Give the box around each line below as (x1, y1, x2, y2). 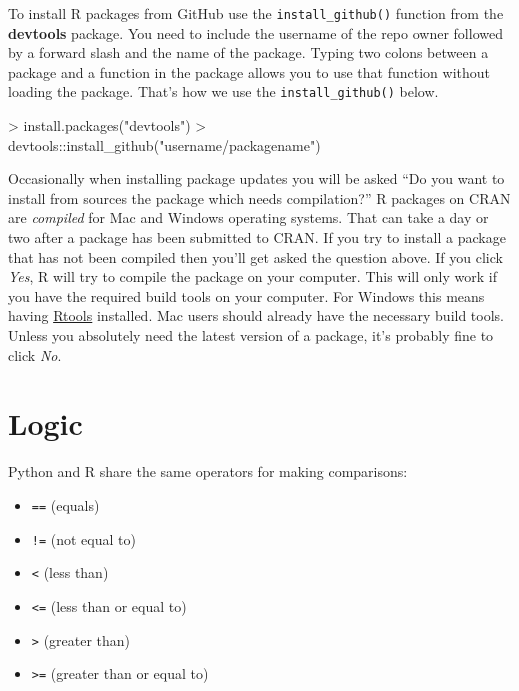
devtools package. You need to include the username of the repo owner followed (8, 22, 503, 43)
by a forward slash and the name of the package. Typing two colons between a (8, 42, 489, 63)
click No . (8, 344, 62, 365)
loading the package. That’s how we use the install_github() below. (8, 81, 439, 102)
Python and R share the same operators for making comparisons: (8, 461, 408, 482)
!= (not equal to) (31, 528, 136, 549)
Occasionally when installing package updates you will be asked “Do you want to (8, 168, 505, 189)
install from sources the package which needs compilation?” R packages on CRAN (8, 187, 511, 208)
